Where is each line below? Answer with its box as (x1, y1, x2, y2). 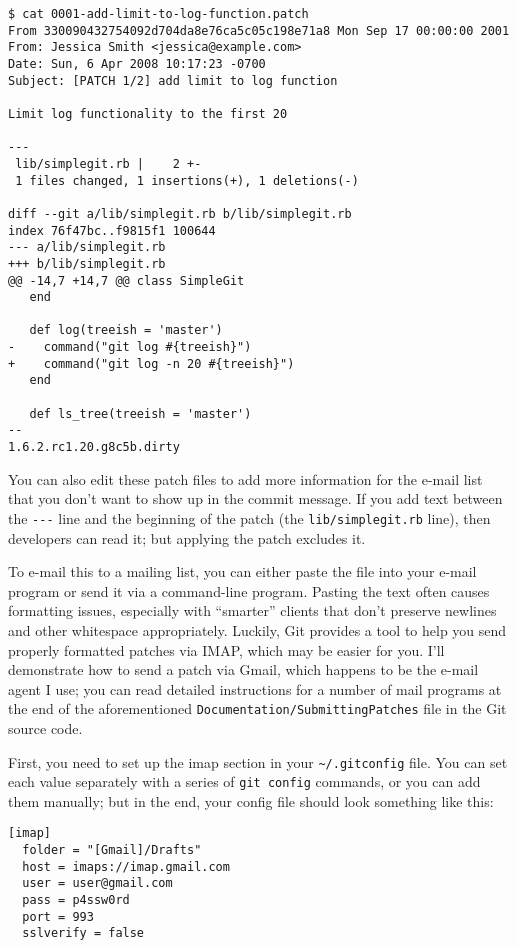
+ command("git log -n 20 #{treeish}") (8, 356, 295, 371)
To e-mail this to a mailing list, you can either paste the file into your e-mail (8, 561, 477, 582)
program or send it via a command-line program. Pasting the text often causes (8, 580, 490, 601)
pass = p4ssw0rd (22, 893, 130, 908)
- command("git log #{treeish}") (8, 340, 252, 355)
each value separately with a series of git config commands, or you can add (8, 771, 481, 792)
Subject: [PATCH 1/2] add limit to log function (8, 73, 338, 88)
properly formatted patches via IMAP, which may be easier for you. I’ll (8, 639, 445, 660)
